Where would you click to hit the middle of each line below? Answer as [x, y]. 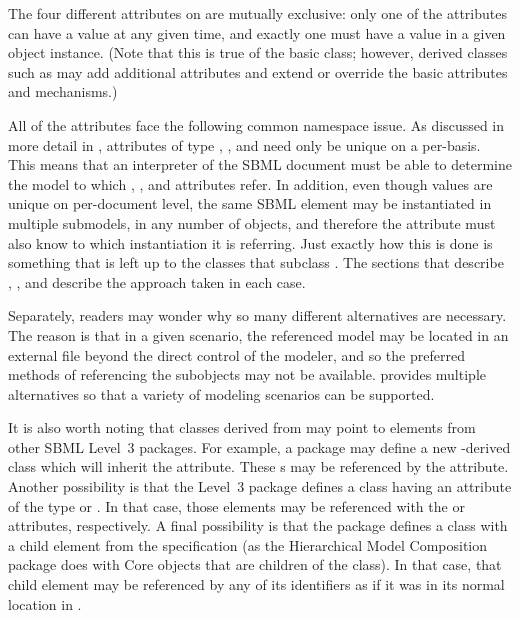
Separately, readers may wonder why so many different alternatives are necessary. [257, 315]
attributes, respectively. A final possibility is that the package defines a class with [258, 525]
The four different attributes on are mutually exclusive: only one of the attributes [257, 13]
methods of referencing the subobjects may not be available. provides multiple [247, 374]
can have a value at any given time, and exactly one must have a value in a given [257, 32]
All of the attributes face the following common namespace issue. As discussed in [256, 124]
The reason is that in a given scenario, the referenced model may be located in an [258, 334]
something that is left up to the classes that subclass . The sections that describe [256, 262]
